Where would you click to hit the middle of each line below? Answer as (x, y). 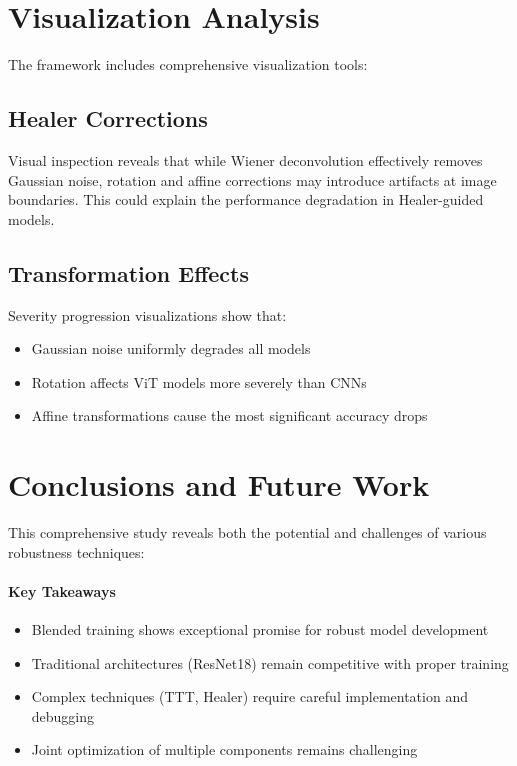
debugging (63, 715)
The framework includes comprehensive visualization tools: (188, 64)
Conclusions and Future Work (219, 484)
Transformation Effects (128, 272)
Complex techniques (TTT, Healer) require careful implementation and (249, 696)
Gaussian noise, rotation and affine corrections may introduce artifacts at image (252, 179)
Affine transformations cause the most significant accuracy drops (229, 415)
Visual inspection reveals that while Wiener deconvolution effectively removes (245, 159)
